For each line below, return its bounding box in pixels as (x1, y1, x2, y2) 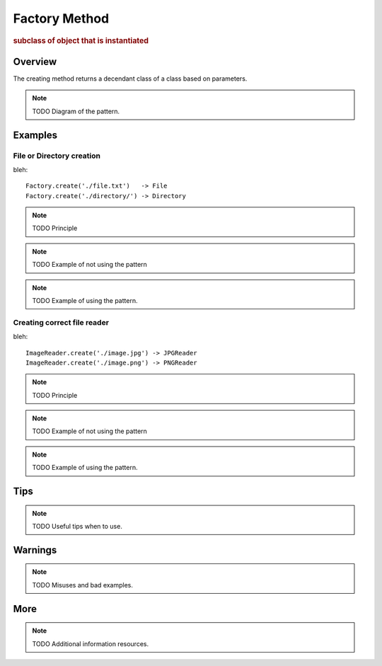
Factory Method (13, 11, 110, 26)
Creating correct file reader (13, 317, 110, 327)
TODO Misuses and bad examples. (32, 580, 134, 589)
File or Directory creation (13, 151, 100, 161)
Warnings (13, 544, 57, 556)
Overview (13, 55, 57, 67)
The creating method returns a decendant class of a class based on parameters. (13, 74, 248, 83)
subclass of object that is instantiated (13, 35, 149, 45)
